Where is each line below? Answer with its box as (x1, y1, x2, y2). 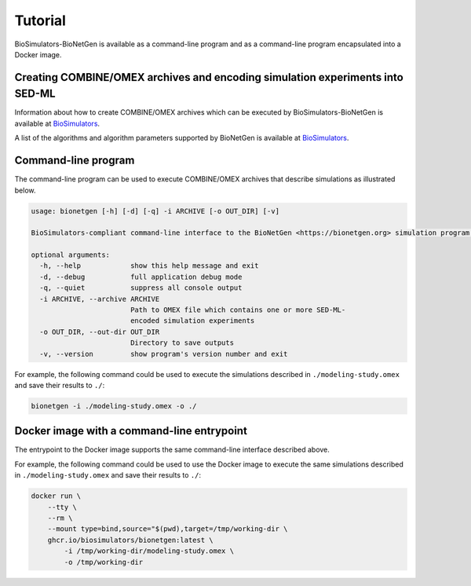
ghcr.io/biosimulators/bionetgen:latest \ (47, 535, 214, 544)
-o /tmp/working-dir (64, 558, 144, 566)
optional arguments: (31, 251, 110, 259)
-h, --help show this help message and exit (39, 262, 259, 270)
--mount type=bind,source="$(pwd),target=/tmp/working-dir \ (47, 525, 288, 533)
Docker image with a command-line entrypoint (14, 424, 247, 438)
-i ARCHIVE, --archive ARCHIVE (39, 295, 160, 303)
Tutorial (14, 12, 67, 29)
